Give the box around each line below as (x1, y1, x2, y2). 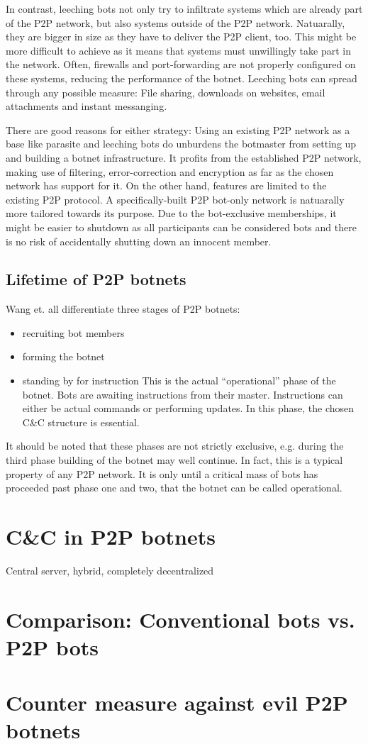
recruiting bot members (22, 325, 125, 340)
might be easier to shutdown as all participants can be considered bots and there (6, 219, 357, 234)
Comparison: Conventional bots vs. (6, 604, 355, 633)
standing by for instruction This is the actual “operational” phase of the (22, 373, 336, 388)
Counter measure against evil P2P (6, 688, 348, 717)
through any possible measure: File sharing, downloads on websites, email (6, 84, 325, 99)
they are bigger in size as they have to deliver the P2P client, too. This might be (6, 29, 357, 44)
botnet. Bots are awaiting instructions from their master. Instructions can (22, 387, 343, 401)
